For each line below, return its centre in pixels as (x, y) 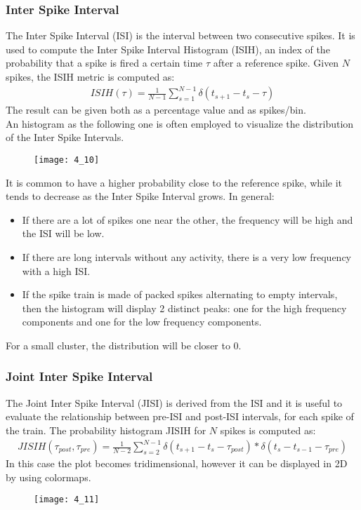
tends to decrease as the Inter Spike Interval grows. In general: (140, 196)
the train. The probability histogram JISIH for (106, 430)
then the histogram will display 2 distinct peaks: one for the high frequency (184, 308)
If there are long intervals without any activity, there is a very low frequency (187, 256)
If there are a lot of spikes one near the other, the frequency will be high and (188, 219)
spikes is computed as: (268, 430)
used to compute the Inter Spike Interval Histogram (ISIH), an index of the (168, 49)
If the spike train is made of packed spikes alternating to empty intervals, (180, 294)
